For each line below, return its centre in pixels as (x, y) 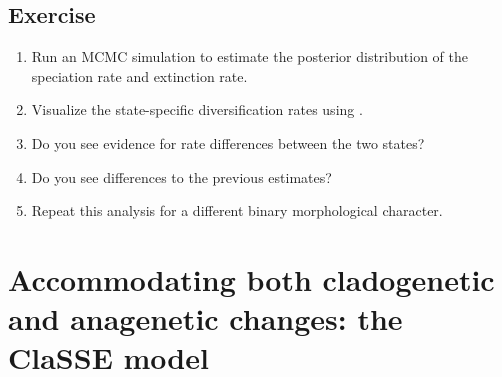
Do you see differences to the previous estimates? (181, 176)
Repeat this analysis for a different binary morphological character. (237, 210)
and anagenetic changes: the (205, 318)
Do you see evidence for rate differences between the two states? (228, 142)
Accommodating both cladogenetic (251, 278)
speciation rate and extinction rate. (139, 75)
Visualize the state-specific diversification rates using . (197, 109)
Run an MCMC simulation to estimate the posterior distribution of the (249, 56)
